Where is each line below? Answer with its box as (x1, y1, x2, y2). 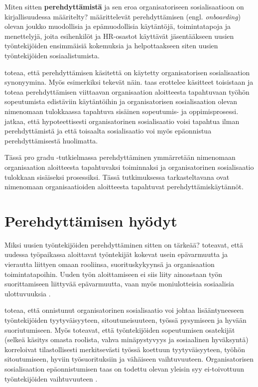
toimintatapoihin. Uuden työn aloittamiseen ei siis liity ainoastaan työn (4, 268, 223, 279)
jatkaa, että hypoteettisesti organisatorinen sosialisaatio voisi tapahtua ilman (4, 116, 240, 126)
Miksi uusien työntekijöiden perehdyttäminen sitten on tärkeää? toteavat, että (4, 239, 244, 250)
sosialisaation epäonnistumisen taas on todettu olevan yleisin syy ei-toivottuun (4, 363, 244, 374)
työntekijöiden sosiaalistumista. (4, 50, 100, 60)
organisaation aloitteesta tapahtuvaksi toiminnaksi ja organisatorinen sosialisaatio (4, 161, 254, 172)
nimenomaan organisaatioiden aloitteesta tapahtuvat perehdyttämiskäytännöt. (4, 181, 244, 192)
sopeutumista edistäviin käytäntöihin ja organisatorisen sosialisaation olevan (4, 96, 238, 107)
